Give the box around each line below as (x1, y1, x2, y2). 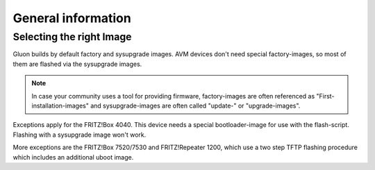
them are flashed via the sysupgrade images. (12, 60, 142, 68)
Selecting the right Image (12, 31, 132, 43)
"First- (316, 92, 335, 100)
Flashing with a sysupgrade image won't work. (12, 130, 147, 139)
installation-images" (31, 101, 90, 110)
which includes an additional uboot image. (12, 153, 134, 161)
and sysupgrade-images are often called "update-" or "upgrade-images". (90, 101, 301, 110)
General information (12, 10, 131, 26)
